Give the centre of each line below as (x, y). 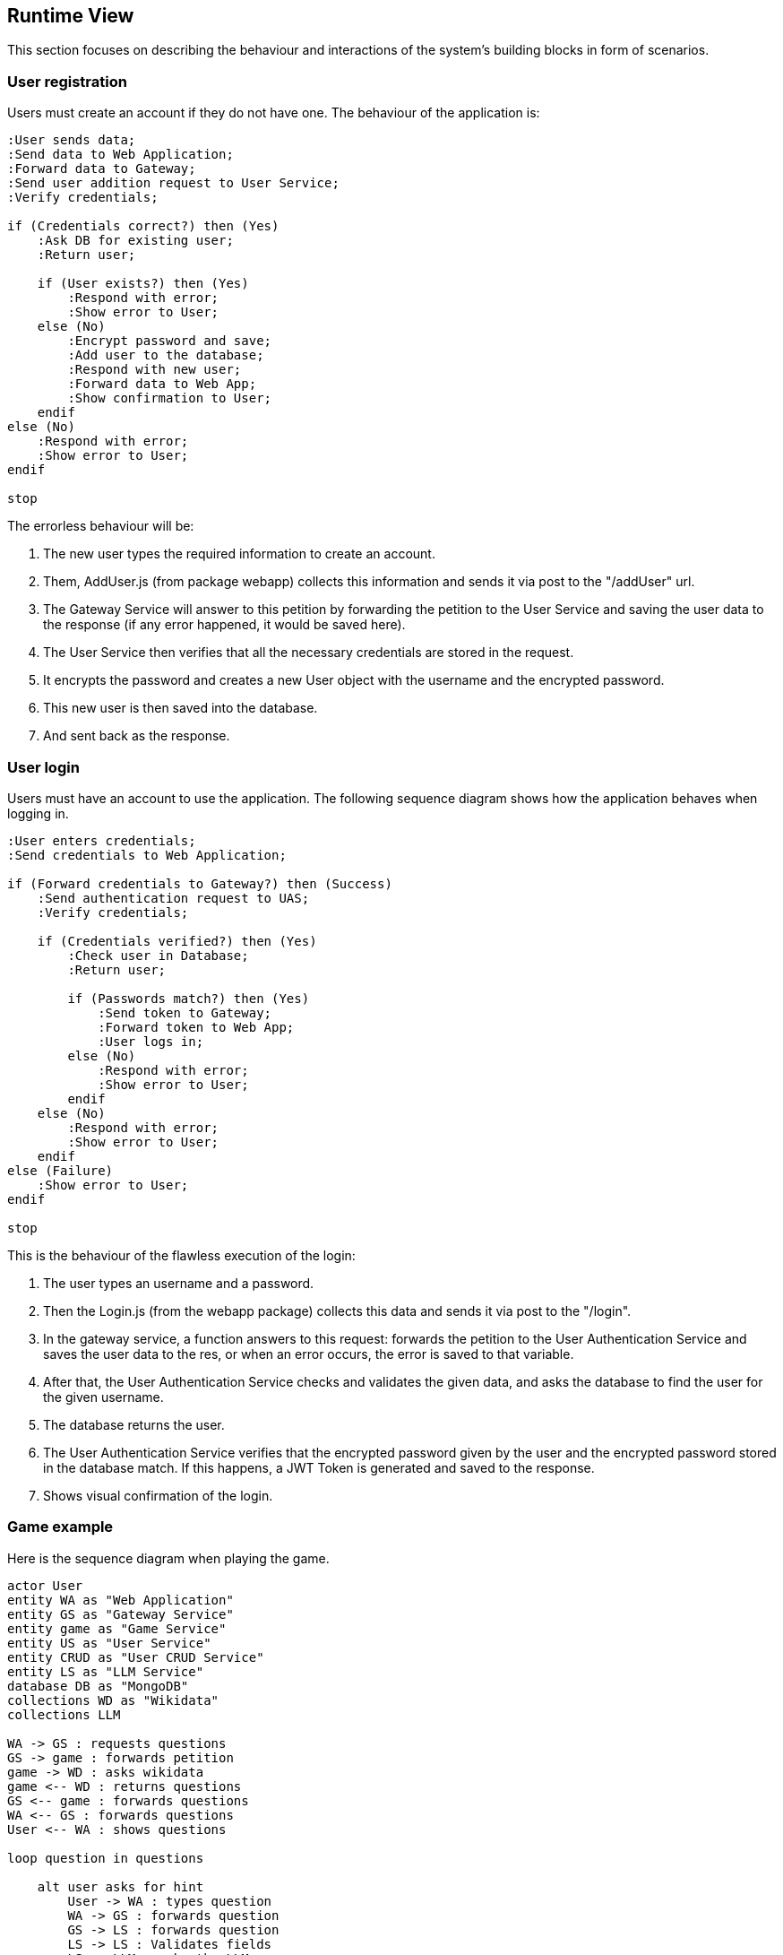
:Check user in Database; (158, 955)
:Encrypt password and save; (170, 341)
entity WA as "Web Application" (120, 1600)
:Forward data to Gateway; (102, 169)
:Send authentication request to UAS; (173, 898)
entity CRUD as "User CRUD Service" (136, 1657)
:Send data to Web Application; (120, 155)
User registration (67, 81)
